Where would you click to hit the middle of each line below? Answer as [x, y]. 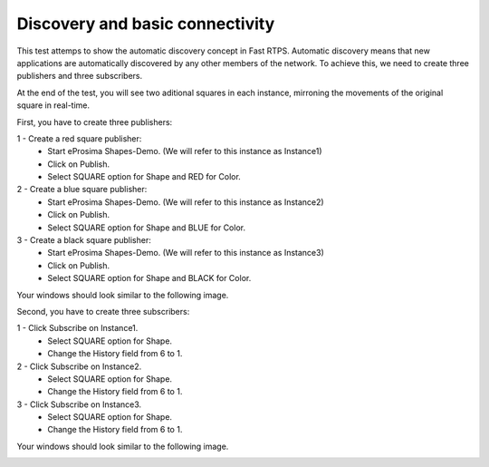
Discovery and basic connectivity [146, 24]
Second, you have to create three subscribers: [103, 311]
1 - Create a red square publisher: [79, 138]
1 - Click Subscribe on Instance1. [77, 328]
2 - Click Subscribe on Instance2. [79, 366]
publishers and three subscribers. [80, 76]
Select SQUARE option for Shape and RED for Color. [144, 177]
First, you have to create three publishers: [95, 122]
